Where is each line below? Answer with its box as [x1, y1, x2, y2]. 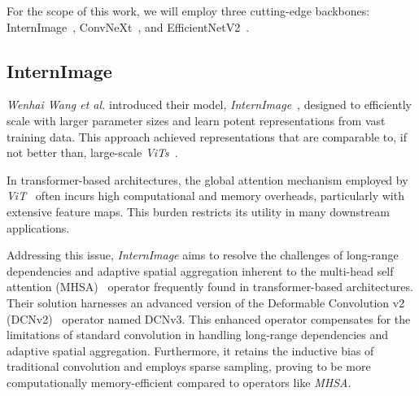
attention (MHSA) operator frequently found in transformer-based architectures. [7, 278, 413, 295]
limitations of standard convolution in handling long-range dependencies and [7, 326, 388, 343]
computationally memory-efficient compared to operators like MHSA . [7, 373, 351, 390]
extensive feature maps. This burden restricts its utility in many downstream [7, 202, 390, 220]
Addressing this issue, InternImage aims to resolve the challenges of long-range [7, 246, 399, 263]
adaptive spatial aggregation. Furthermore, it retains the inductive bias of [7, 342, 374, 359]
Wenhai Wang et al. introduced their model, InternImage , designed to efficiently [7, 96, 412, 113]
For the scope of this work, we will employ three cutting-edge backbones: [7, 2, 370, 19]
